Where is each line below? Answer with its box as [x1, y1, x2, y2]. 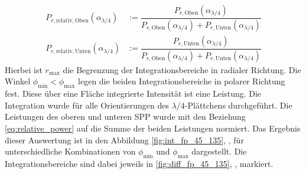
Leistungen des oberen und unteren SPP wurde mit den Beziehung [5, 110, 246, 123]
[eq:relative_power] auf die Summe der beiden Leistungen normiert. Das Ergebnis [5, 122, 301, 134]
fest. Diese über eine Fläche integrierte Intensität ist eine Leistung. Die [5, 87, 262, 100]
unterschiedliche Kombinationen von [5, 145, 136, 157]
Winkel [5, 75, 31, 87]
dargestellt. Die [191, 145, 247, 157]
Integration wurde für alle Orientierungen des [5, 99, 169, 111]
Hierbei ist [5, 63, 43, 75]
